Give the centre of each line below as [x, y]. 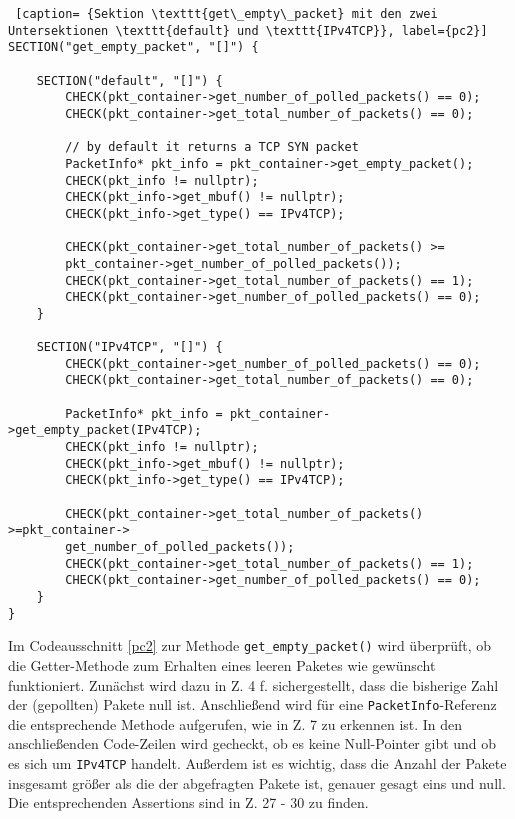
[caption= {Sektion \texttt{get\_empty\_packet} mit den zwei [226, 14]
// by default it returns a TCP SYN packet [212, 147]
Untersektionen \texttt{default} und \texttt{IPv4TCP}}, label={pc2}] [248, 30]
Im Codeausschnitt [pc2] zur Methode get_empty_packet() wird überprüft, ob [250, 645]
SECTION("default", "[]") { [129, 80]
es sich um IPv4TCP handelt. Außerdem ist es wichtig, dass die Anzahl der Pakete [257, 762]
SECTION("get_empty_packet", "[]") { [133, 47]
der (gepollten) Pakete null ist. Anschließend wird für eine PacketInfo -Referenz [252, 704]
